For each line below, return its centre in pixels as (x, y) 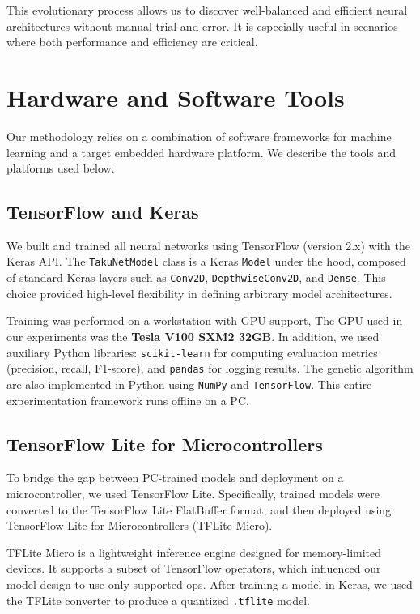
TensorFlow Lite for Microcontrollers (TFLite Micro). (140, 525)
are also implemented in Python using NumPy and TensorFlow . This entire (189, 384)
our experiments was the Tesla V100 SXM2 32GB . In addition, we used (193, 336)
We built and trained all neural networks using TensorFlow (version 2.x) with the (208, 245)
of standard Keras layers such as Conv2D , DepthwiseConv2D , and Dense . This (196, 277)
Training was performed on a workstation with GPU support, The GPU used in (205, 320)
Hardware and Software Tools (176, 97)
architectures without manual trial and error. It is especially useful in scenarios (202, 26)
